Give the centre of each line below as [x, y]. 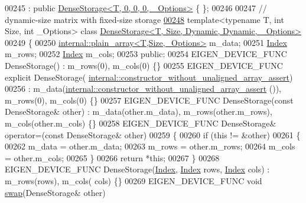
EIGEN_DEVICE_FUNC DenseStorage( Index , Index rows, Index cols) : [137, 169]
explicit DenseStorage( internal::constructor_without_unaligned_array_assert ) [149, 77]
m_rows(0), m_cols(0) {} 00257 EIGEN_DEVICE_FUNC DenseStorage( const [149, 100]
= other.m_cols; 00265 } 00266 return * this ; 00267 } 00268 [112, 157]
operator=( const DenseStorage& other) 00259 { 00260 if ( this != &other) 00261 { [153, 134]
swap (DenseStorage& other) [55, 192]
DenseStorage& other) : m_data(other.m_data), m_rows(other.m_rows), [139, 112]
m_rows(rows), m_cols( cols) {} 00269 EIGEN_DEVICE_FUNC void [134, 180]
